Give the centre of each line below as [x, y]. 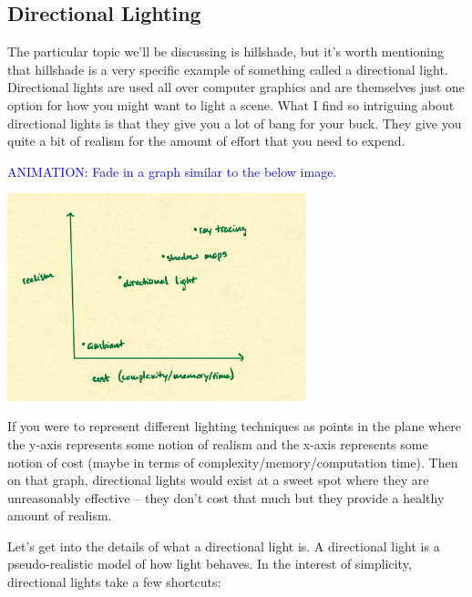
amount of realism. [60, 515]
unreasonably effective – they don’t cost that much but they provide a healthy [226, 497]
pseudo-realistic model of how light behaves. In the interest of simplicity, [210, 564]
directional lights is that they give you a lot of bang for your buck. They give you [235, 123]
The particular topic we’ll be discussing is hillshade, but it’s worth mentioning [226, 51]
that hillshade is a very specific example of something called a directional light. [228, 69]
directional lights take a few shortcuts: [114, 582]
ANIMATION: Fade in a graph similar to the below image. [172, 171]
